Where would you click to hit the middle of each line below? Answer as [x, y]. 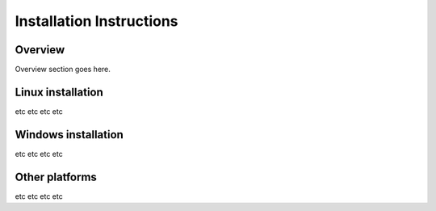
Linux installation [59, 92]
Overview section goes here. [63, 70]
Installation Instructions [96, 21]
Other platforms [56, 177]
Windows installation [69, 135]
